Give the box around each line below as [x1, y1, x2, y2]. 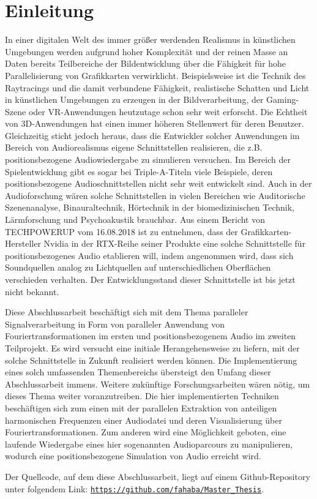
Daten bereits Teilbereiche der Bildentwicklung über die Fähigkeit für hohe [5, 57, 286, 70]
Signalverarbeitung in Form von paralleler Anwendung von [5, 317, 225, 330]
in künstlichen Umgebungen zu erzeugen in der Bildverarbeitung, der [5, 93, 264, 106]
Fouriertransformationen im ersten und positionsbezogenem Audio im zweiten [5, 329, 296, 342]
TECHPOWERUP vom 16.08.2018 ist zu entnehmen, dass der [5, 225, 238, 238]
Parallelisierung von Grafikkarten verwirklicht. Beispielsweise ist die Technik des [5, 69, 306, 81]
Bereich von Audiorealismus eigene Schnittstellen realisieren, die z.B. [5, 141, 263, 154]
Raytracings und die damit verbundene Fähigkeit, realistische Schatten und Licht [5, 81, 310, 94]
